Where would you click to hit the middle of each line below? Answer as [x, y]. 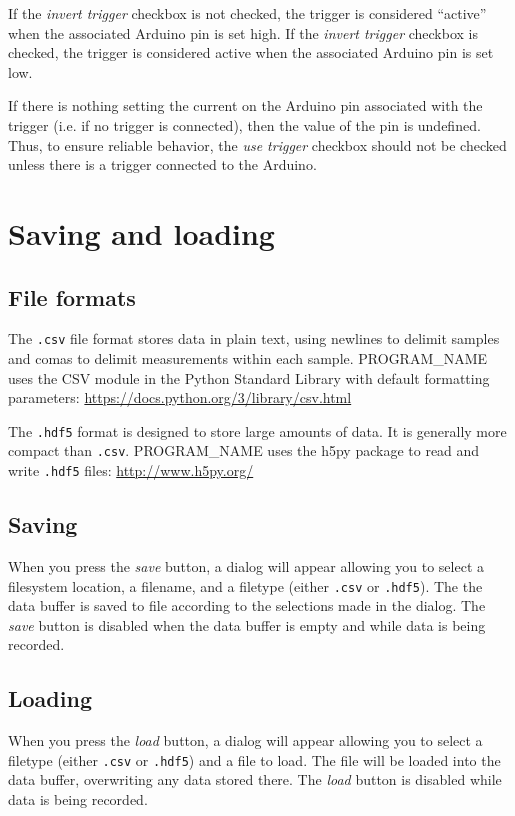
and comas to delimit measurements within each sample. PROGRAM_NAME [248, 357]
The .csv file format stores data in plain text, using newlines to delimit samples [254, 338]
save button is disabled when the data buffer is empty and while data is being [247, 624]
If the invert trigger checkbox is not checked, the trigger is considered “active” [247, 13]
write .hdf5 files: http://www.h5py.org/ [131, 470]
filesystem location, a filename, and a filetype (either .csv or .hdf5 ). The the [245, 585]
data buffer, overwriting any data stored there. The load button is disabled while [255, 779]
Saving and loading [141, 232]
